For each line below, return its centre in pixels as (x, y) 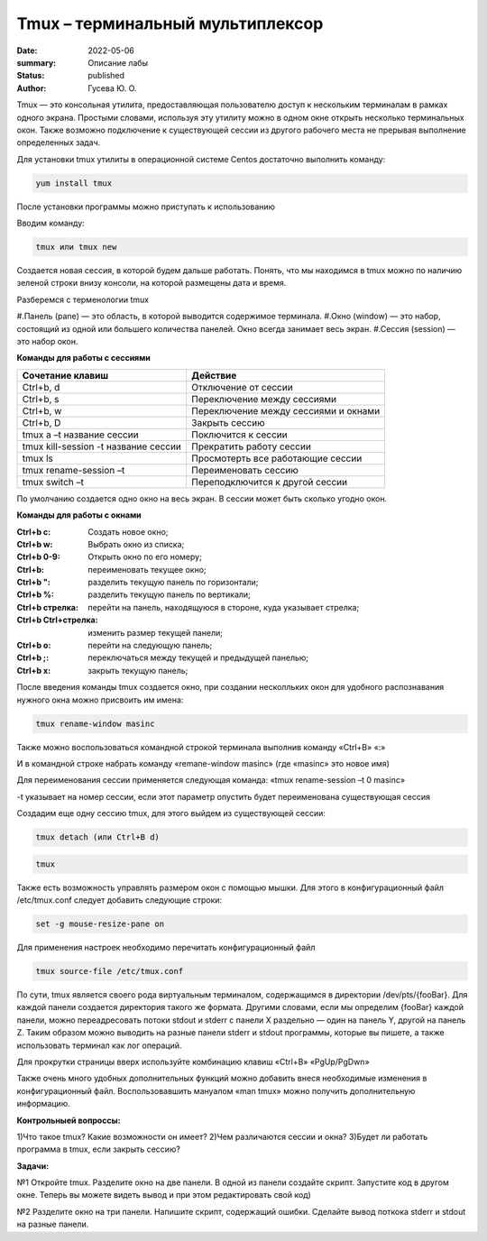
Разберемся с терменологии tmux (83, 299)
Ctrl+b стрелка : (47, 607)
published (106, 76)
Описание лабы (118, 62)
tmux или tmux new (76, 247)
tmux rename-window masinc (95, 723)
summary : (37, 62)
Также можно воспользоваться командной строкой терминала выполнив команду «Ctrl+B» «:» (201, 747)
